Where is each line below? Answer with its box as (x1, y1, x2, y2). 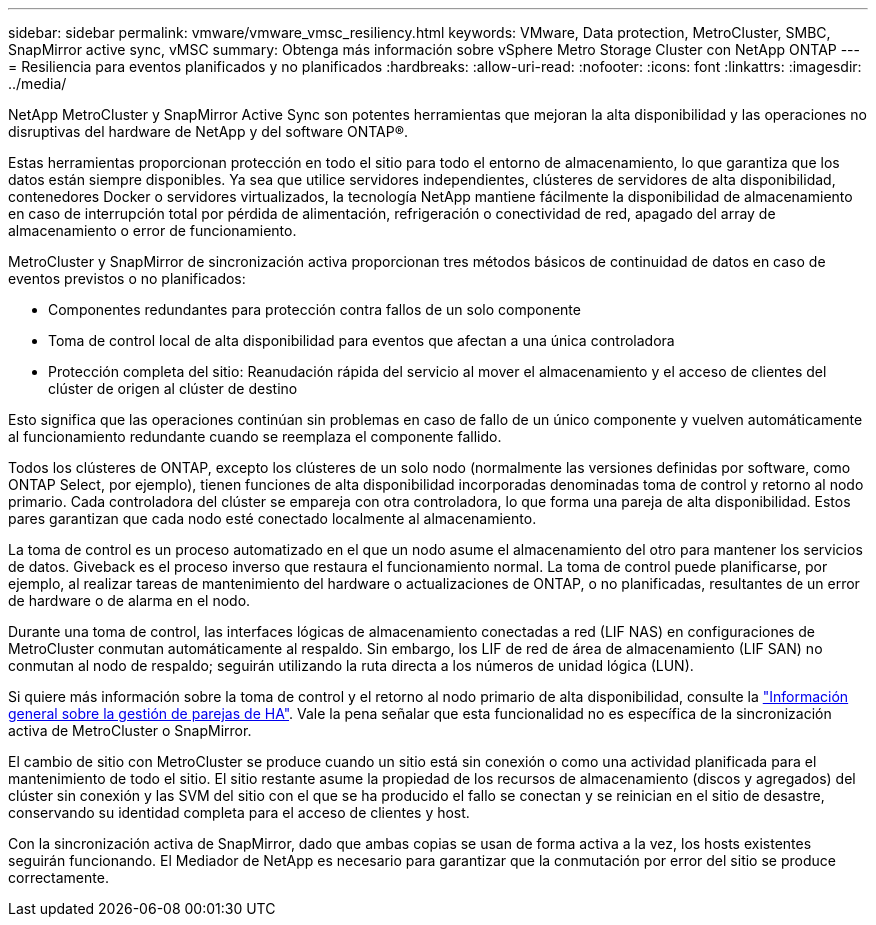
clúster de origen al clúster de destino (48, 380, 298, 397)
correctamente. (8, 869, 109, 886)
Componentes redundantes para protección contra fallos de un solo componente (48, 301, 581, 318)
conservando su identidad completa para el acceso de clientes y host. (8, 804, 470, 821)
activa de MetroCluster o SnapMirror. (8, 722, 252, 739)
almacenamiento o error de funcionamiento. (8, 222, 297, 239)
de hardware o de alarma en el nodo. (8, 592, 251, 609)
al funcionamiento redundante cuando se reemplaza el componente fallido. (8, 428, 502, 445)
